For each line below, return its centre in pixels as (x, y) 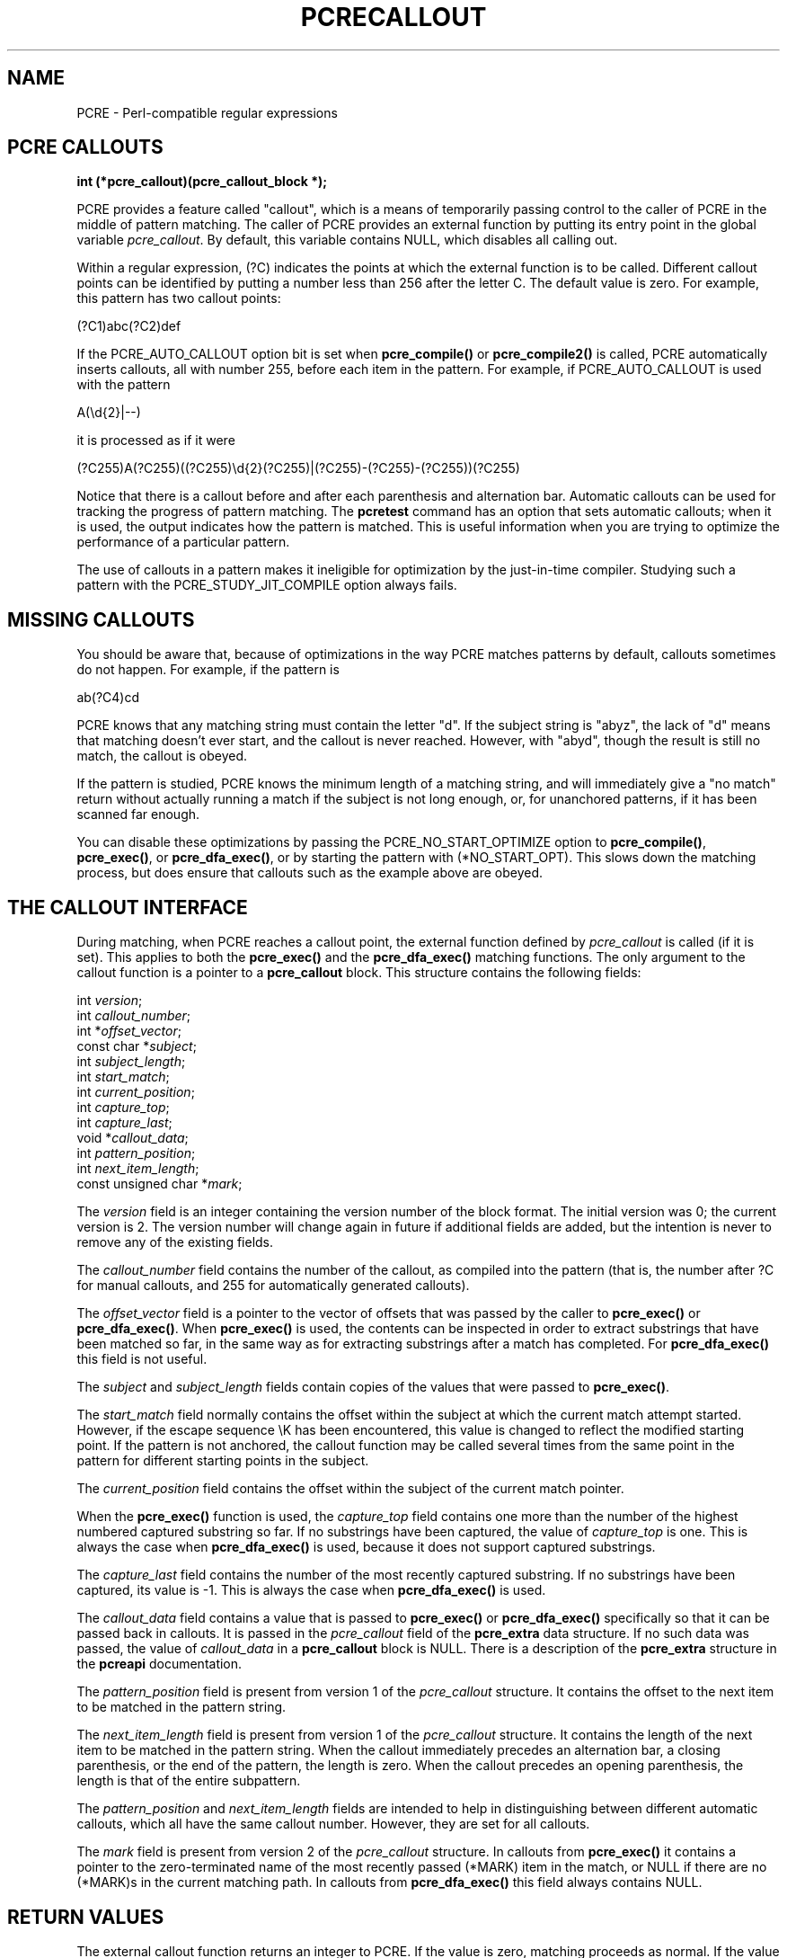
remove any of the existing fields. (175, 1242)
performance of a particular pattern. (183, 542)
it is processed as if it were (156, 441)
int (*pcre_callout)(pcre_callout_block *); (202, 182)
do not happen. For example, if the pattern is (208, 670)
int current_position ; (136, 1092)
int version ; (110, 1001)
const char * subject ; (137, 1046)
